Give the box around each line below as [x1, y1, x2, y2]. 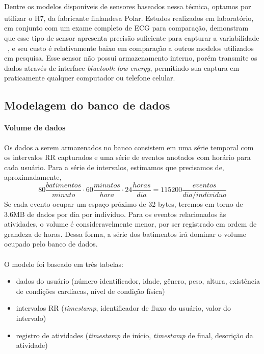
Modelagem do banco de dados [4, 97, 170, 113]
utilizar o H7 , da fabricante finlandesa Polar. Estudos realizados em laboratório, [4, 12, 254, 23]
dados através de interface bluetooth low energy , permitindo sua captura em [4, 62, 240, 73]
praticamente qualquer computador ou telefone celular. [4, 72, 175, 83]
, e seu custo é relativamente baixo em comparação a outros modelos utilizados [8, 42, 254, 53]
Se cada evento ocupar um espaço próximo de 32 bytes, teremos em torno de [4, 199, 243, 209]
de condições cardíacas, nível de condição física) [16, 285, 165, 296]
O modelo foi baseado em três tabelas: [4, 258, 123, 269]
